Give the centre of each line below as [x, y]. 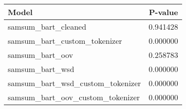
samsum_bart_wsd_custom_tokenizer [74, 83]
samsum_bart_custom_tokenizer [65, 41]
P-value [163, 12]
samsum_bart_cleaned [47, 27]
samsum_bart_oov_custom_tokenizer [74, 97]
